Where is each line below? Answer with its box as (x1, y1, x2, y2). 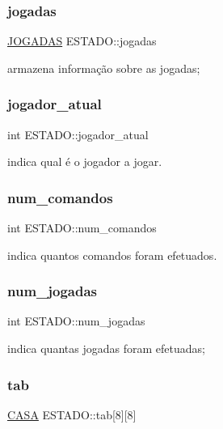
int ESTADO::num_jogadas (7, 312, 145, 329)
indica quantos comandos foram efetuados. (7, 246, 217, 263)
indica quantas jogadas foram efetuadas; (7, 340, 205, 357)
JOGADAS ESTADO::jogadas (7, 32, 157, 49)
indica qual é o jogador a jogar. (7, 153, 162, 170)
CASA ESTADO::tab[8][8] (7, 406, 137, 423)
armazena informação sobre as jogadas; (7, 59, 200, 76)
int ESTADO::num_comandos (7, 219, 157, 236)
